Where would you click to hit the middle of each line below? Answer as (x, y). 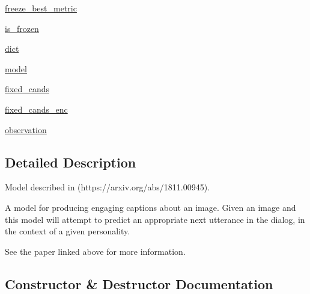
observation (26, 129)
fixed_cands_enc (36, 109)
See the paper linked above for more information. (95, 251)
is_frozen (22, 28)
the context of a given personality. (68, 231)
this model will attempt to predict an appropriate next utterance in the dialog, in (155, 219)
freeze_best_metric (41, 8)
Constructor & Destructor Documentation (139, 283)
